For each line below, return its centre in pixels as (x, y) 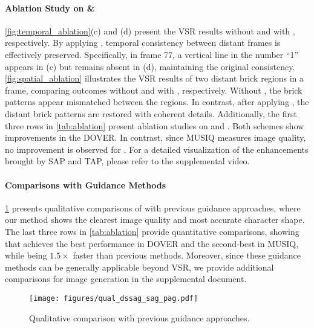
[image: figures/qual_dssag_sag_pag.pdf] (114, 298)
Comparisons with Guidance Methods (86, 185)
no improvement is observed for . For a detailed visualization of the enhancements (157, 149)
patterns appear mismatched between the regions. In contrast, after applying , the (157, 102)
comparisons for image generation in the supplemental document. (126, 279)
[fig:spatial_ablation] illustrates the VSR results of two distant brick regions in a (155, 78)
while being (26, 255)
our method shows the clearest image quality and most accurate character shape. (155, 220)
